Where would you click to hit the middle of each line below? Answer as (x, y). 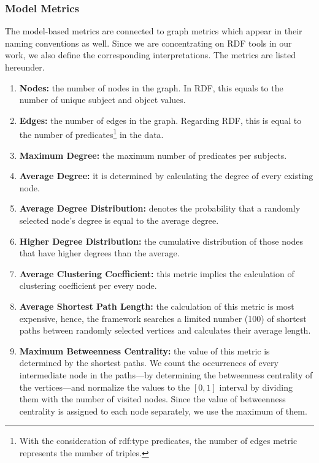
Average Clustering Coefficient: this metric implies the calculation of (157, 273)
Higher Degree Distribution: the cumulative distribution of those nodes (161, 241)
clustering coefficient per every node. (88, 285)
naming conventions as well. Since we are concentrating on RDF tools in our (148, 43)
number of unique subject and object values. (102, 100)
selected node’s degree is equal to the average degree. (119, 220)
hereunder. (25, 67)
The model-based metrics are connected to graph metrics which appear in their (154, 31)
